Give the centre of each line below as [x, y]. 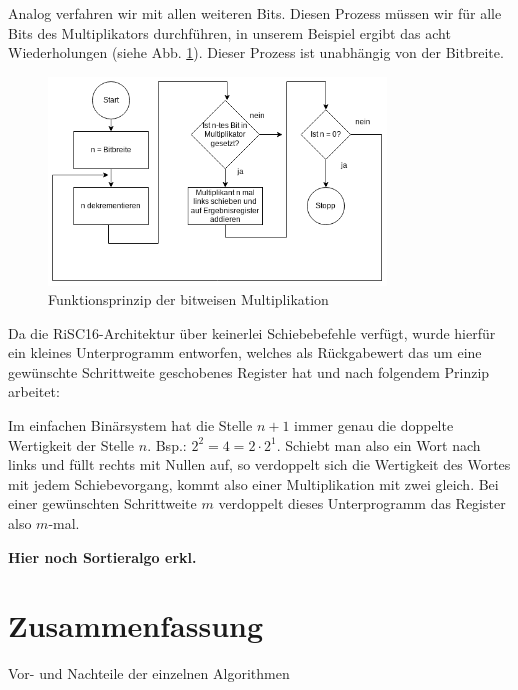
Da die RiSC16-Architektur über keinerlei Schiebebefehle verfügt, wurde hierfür [252, 332]
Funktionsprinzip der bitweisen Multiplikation [188, 299]
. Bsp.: [167, 444]
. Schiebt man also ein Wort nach [378, 444]
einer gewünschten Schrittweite [102, 503]
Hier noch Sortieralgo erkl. [102, 556]
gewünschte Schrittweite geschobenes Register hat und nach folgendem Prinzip [249, 371]
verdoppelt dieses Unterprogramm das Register [362, 503]
